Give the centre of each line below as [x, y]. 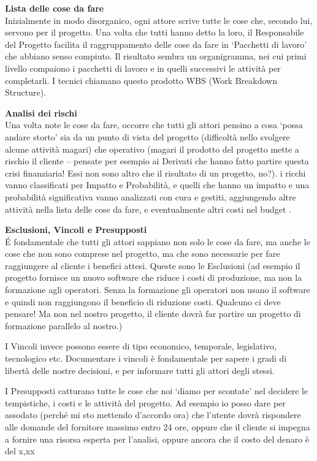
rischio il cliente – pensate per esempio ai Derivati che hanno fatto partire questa [157, 161]
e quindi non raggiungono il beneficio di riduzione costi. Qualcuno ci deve [143, 301]
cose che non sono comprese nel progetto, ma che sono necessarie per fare [143, 253]
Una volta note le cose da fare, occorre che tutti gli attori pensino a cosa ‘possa [154, 125]
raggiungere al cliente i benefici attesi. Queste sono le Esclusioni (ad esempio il [153, 265]
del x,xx [20, 451]
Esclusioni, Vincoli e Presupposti [76, 230]
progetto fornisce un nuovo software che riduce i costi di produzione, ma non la [154, 277]
